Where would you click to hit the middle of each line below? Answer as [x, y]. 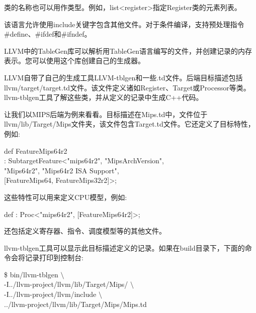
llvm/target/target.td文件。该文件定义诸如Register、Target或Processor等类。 [127, 87]
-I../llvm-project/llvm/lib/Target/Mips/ [66, 284]
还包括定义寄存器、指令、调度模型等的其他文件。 [85, 231]
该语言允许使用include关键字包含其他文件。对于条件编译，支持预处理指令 [124, 24]
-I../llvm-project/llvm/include [50, 294]
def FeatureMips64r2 [36, 150]
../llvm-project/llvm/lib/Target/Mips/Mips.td [75, 304]
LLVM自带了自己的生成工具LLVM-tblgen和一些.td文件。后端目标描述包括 [123, 77]
